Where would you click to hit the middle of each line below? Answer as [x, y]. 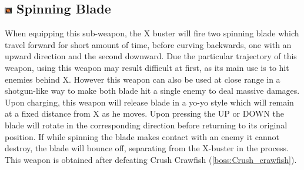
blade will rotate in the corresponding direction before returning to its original [146, 125]
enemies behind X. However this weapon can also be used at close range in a [143, 79]
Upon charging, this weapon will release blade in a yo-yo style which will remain [149, 102]
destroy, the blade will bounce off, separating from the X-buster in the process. [147, 148]
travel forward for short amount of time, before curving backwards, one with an [148, 44]
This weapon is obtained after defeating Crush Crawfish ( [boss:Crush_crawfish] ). [151, 159]
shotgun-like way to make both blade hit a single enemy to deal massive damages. [152, 91]
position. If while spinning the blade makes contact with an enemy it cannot [142, 136]
